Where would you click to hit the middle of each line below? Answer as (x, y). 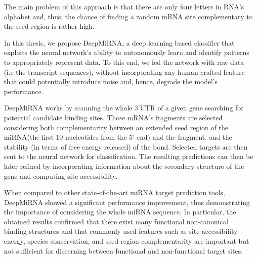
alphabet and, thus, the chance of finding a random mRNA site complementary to (128, 16)
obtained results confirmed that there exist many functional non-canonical (116, 221)
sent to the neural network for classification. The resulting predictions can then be (128, 156)
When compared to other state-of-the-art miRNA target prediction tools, (115, 192)
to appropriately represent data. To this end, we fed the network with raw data (124, 62)
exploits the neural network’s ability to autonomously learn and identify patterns (127, 52)
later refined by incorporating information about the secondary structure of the (124, 166)
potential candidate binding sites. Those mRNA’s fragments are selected (113, 117)
